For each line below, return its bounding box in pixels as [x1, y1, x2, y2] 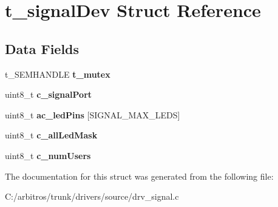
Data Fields [5, 39, 80, 58]
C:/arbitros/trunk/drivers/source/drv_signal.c [5, 190, 179, 203]
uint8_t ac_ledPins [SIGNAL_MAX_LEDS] [5, 108, 180, 121]
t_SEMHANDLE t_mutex [5, 67, 110, 80]
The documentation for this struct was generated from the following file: [5, 169, 274, 182]
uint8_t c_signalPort [5, 88, 92, 101]
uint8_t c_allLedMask [5, 129, 98, 141]
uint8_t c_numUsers [5, 149, 91, 161]
